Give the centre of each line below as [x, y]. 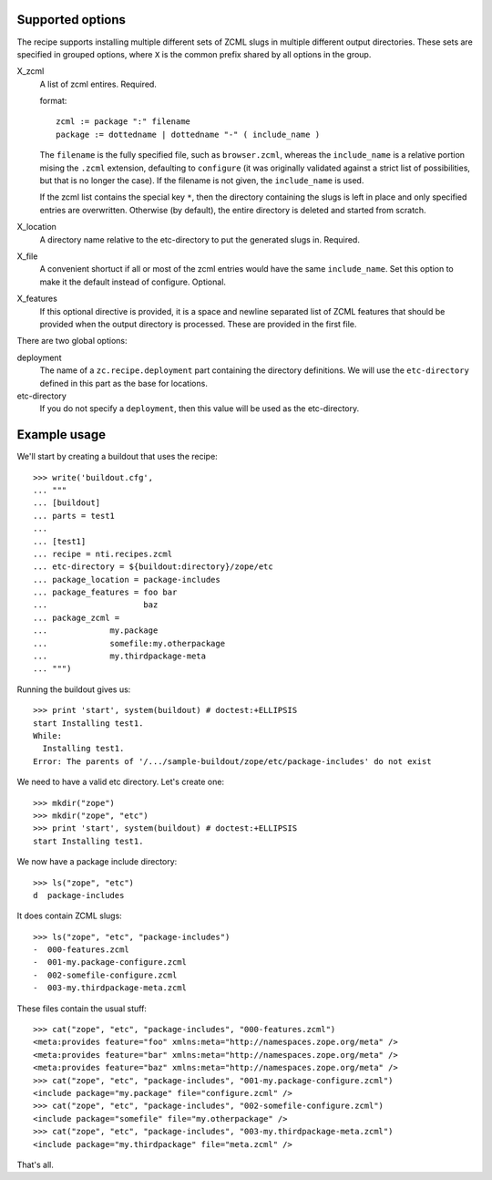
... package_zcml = [77, 617]
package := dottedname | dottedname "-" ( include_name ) [188, 134]
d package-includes [79, 895]
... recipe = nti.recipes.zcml [103, 554]
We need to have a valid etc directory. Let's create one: [121, 782]
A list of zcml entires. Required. [98, 84]
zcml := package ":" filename [123, 122]
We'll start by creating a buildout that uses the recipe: [117, 457]
